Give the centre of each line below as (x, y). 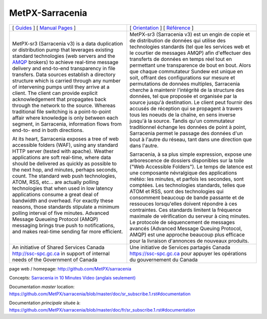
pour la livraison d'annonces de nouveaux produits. (189, 241)
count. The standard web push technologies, (64, 176)
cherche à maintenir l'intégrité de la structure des (187, 90)
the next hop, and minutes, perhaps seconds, (65, 170)
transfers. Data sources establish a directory (64, 74)
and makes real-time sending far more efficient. (67, 231)
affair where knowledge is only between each (65, 118)
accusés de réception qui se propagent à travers (186, 108)
